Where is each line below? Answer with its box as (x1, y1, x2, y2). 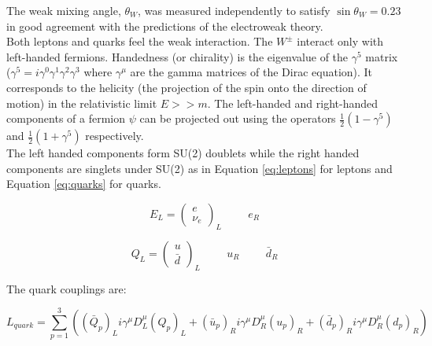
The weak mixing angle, (6, 2, 121, 18)
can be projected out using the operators (139, 110, 336, 127)
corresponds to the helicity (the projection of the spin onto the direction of (6, 79, 367, 95)
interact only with (297, 33, 384, 50)
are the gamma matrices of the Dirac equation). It (130, 64, 373, 80)
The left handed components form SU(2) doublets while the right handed (6, 145, 360, 161)
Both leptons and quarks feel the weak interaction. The (6, 33, 273, 50)
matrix (365, 48, 398, 64)
